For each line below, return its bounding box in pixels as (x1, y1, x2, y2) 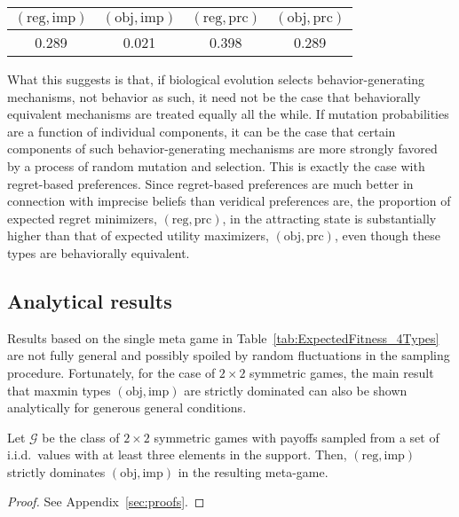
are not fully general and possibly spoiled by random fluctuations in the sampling (7, 346, 450, 364)
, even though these (334, 226, 440, 245)
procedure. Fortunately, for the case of (7, 363, 216, 381)
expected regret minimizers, (7, 208, 157, 227)
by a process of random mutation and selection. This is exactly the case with (7, 156, 425, 175)
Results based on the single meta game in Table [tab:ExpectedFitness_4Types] (7, 328, 439, 347)
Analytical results (7, 286, 172, 314)
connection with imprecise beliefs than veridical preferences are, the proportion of (7, 192, 451, 210)
